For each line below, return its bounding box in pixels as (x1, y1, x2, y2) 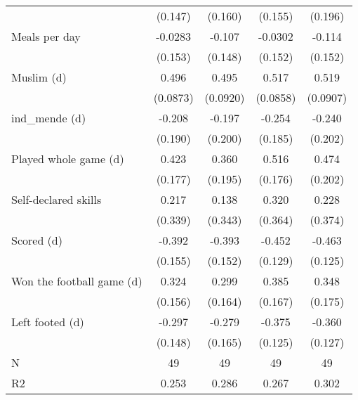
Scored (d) (11, 232, 62, 248)
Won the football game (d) (11, 273, 142, 289)
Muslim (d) (11, 69, 67, 85)
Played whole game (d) (11, 150, 124, 167)
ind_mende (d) (11, 110, 86, 126)
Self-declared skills (11, 191, 102, 207)
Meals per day (11, 28, 81, 44)
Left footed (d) (11, 314, 84, 330)
